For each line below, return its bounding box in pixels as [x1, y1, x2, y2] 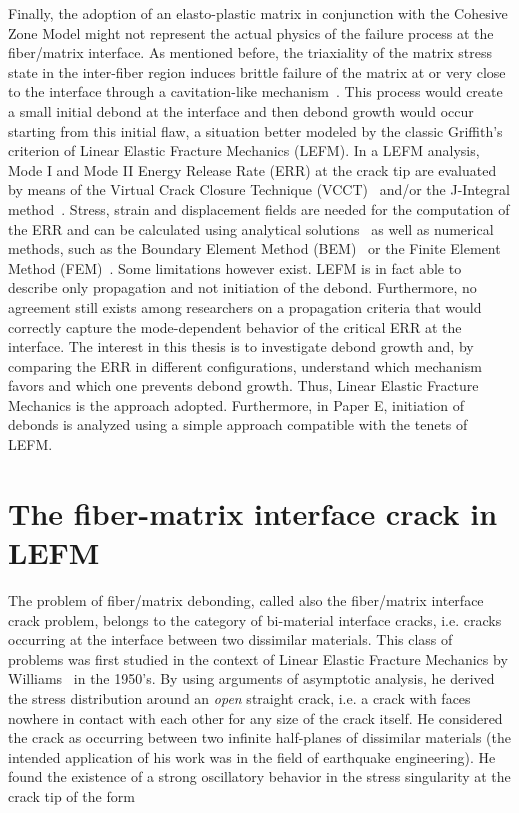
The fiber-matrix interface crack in [8, 492, 498, 533]
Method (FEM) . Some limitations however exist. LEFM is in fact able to [8, 257, 462, 278]
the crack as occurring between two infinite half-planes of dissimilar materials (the [8, 727, 512, 748]
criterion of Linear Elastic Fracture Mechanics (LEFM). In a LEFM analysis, [8, 140, 480, 161]
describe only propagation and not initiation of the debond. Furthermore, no [8, 277, 477, 298]
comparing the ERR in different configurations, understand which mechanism [8, 355, 482, 376]
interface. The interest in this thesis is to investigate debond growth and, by [8, 336, 474, 357]
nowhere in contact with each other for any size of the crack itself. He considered [8, 707, 503, 728]
